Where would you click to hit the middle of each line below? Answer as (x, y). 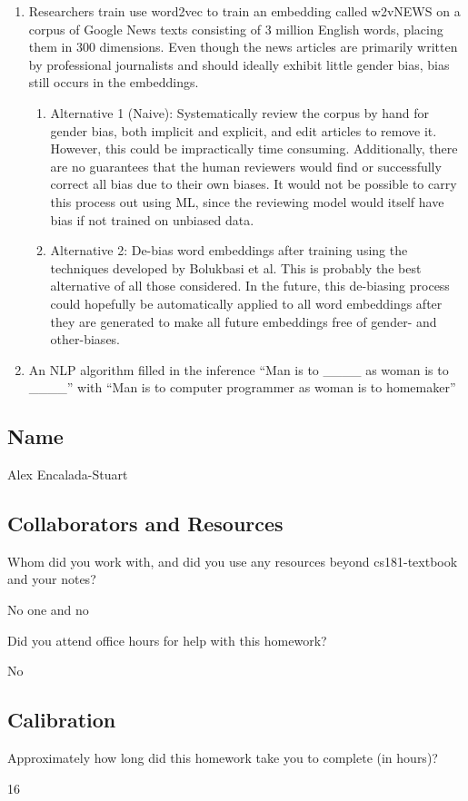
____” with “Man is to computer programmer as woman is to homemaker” (242, 387)
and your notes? (52, 579)
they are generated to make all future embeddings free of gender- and (244, 321)
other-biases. (85, 339)
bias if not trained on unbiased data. (152, 219)
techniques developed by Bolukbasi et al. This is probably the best (236, 267)
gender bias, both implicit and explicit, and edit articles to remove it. (244, 130)
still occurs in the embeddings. (114, 82)
